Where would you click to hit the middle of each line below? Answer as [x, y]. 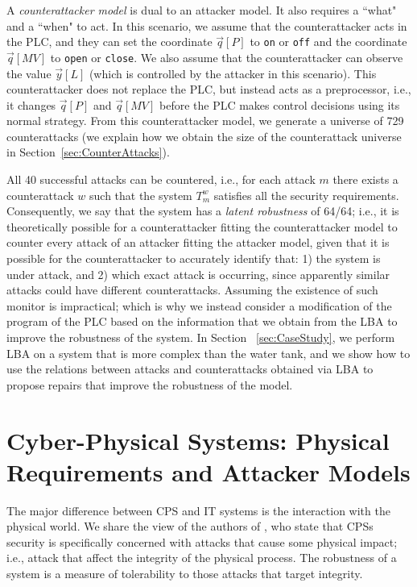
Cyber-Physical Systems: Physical [198, 440]
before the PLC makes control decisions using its [280, 104]
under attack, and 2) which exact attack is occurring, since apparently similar [198, 274]
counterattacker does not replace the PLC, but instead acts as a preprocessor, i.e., [209, 89]
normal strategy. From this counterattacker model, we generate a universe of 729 [205, 121]
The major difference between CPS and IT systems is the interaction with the [198, 510]
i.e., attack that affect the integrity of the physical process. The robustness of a [202, 558]
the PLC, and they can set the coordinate [109, 42]
